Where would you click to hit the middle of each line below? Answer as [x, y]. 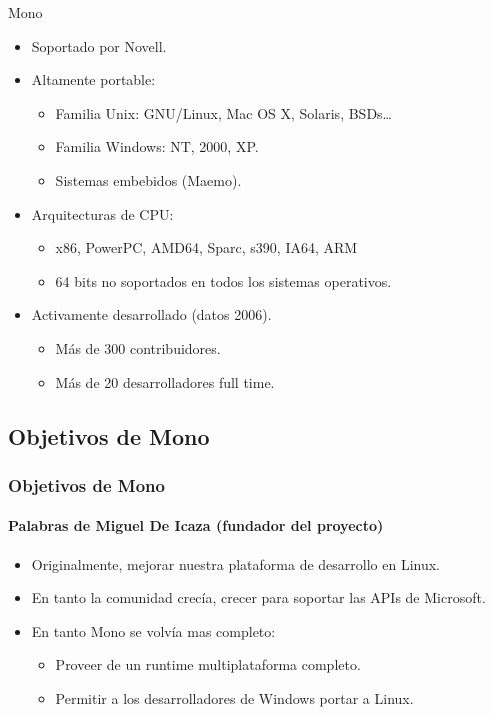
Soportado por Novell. [99, 45]
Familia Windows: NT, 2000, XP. [157, 146]
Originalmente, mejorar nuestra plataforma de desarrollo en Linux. [236, 563]
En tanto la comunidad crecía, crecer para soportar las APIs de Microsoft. [258, 597]
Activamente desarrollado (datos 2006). [151, 314]
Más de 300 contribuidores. [138, 347]
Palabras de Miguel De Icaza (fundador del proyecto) [196, 525]
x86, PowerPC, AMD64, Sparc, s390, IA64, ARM [206, 247]
